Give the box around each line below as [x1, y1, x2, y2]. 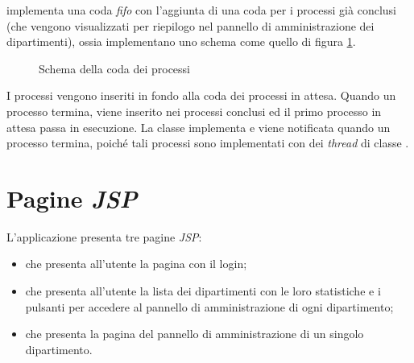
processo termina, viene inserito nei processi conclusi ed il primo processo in [6, 102, 382, 119]
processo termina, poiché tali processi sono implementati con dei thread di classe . [6, 134, 409, 151]
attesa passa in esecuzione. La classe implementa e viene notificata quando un [6, 118, 391, 135]
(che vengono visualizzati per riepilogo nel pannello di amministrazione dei [6, 17, 375, 34]
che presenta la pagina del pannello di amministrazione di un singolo [25, 325, 364, 342]
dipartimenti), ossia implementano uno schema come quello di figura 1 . [6, 33, 356, 50]
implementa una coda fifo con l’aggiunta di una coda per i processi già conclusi [6, 2, 396, 18]
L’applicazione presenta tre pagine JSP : [6, 228, 202, 245]
